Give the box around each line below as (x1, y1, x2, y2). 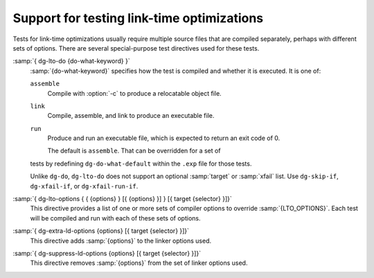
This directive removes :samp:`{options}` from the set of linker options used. (30, 259, 248, 267)
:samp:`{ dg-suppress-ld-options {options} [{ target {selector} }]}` (12, 249, 201, 257)
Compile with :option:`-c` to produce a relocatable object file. (47, 89, 222, 97)
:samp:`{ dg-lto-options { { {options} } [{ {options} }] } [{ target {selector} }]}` (12, 195, 232, 203)
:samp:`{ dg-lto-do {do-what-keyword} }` (12, 57, 131, 65)
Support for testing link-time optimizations (12, 10, 264, 26)
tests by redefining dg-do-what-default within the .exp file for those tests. (30, 159, 252, 168)
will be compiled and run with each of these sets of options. (30, 214, 201, 222)
